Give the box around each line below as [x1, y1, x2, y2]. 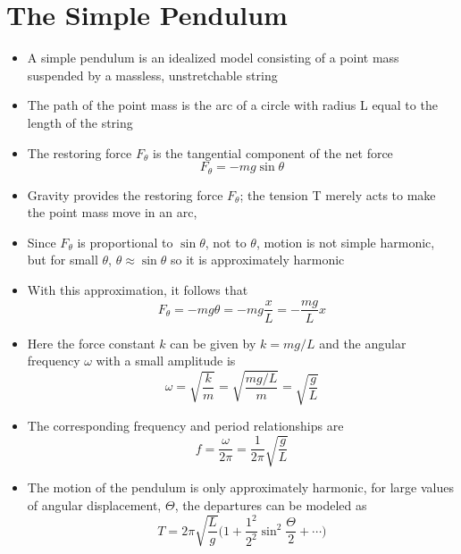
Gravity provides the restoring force [27, 185, 223, 204]
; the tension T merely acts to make [239, 185, 436, 204]
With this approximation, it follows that [27, 280, 248, 298]
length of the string [27, 113, 133, 131]
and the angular [319, 333, 407, 352]
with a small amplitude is [96, 351, 236, 370]
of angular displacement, [27, 496, 162, 515]
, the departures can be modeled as [174, 496, 367, 515]
